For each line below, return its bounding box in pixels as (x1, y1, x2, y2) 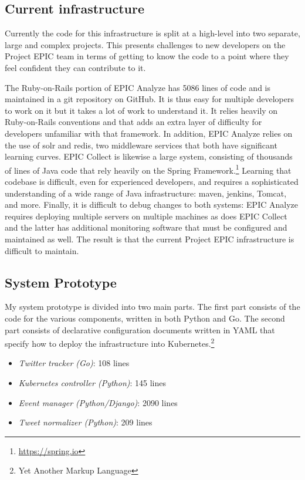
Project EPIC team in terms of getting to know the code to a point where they (5, 50, 289, 62)
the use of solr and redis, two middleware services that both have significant (5, 138, 277, 151)
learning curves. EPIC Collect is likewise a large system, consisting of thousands (5, 150, 293, 163)
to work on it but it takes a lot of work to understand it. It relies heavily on (5, 104, 278, 116)
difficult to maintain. (5, 244, 79, 256)
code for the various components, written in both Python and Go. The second (5, 312, 285, 324)
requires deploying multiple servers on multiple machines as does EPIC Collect (5, 209, 287, 222)
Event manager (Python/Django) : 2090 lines (18, 396, 178, 408)
